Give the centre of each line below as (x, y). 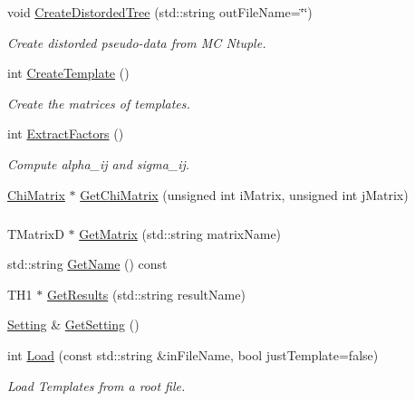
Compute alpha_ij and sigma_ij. (99, 163)
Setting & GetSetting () (73, 325)
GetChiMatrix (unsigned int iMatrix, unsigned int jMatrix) (244, 194)
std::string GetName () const (87, 264)
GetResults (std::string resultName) (146, 294)
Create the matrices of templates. (99, 103)
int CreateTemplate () (68, 73)
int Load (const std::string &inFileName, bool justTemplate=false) (193, 354)
